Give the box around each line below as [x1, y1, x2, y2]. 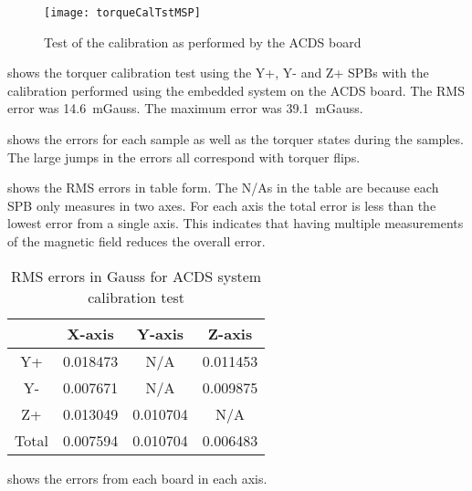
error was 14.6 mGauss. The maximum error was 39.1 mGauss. [7, 99, 363, 118]
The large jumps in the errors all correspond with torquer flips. [7, 147, 361, 166]
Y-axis [137, 322, 184, 344]
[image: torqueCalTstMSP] [44, 6, 201, 19]
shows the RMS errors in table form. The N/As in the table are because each [7, 178, 439, 197]
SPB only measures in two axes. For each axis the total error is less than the [7, 195, 436, 214]
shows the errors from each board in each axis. [7, 468, 267, 487]
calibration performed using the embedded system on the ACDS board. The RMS [7, 80, 465, 99]
